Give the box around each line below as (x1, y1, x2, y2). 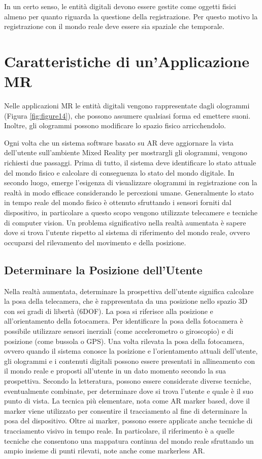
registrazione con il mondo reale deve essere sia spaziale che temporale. (4, 21, 224, 32)
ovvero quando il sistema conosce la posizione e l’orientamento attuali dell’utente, (4, 346, 258, 356)
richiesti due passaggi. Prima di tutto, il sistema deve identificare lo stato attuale (4, 157, 256, 168)
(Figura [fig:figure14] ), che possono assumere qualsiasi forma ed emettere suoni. (4, 110, 251, 121)
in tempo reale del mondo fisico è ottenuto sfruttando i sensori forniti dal (4, 197, 232, 208)
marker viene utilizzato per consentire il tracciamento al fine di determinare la (4, 405, 247, 416)
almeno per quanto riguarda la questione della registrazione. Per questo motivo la (4, 11, 258, 21)
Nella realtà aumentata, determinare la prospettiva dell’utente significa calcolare (4, 285, 254, 296)
